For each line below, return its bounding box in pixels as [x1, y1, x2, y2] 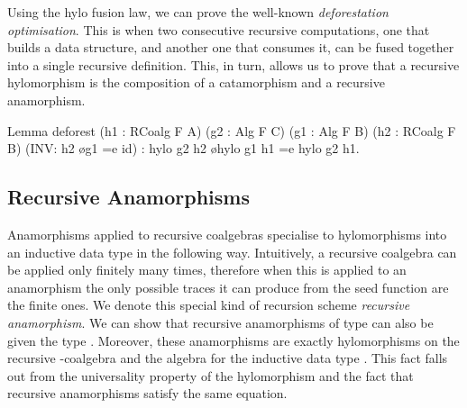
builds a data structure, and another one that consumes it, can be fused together [7, 38, 454, 57]
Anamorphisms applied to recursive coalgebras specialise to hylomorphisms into [7, 224, 447, 243]
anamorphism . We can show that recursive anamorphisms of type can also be [7, 313, 434, 331]
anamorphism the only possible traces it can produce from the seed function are [7, 277, 449, 296]
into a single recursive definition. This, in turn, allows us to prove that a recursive [7, 55, 460, 74]
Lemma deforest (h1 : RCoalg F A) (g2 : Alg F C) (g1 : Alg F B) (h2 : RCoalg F [7, 121, 456, 140]
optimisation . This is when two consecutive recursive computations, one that [7, 20, 430, 39]
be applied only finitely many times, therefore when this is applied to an [7, 260, 407, 279]
